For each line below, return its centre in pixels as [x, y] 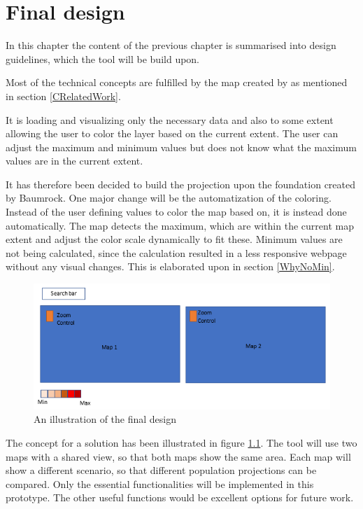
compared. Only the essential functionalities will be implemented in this [160, 483]
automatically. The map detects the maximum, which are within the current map [180, 225]
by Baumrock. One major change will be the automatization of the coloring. [169, 198]
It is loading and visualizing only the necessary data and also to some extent [170, 119]
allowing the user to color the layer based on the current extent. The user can [172, 133]
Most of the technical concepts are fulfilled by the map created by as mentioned [177, 82]
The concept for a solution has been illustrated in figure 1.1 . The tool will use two [181, 442]
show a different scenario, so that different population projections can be [161, 470]
